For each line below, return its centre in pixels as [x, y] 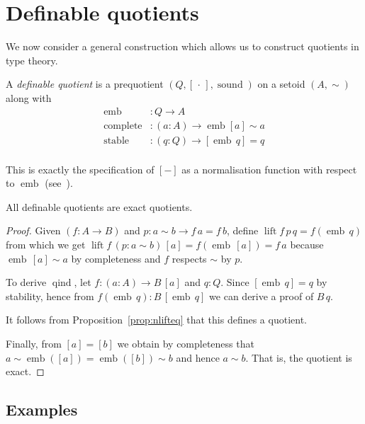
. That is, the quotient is [299, 357]
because [307, 244]
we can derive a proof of [262, 296]
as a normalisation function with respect [269, 169]
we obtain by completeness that [186, 343]
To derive [26, 282]
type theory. [32, 60]
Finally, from [34, 343]
